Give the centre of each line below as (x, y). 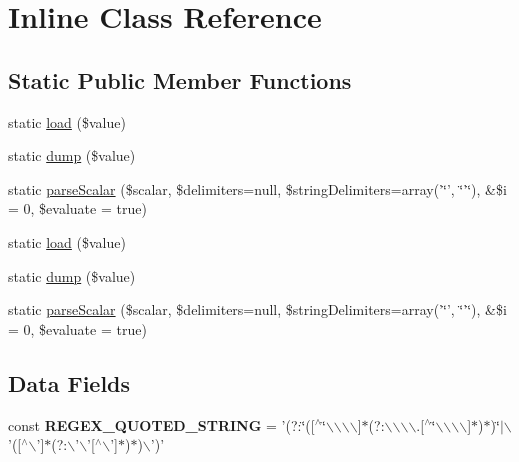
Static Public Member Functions (180, 79)
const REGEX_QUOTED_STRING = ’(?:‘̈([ (161, 424)
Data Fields (69, 382)
